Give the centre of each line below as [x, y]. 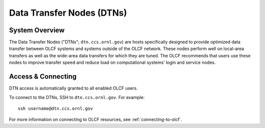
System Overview [37, 30]
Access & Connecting [43, 77]
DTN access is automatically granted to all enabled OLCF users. [73, 88]
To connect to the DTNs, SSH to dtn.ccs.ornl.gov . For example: [77, 97]
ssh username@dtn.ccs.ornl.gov [55, 108]
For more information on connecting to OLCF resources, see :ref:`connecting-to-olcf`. [96, 120]
